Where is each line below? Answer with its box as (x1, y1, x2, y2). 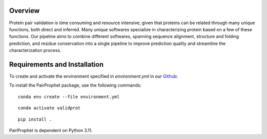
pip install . (18, 116, 52, 122)
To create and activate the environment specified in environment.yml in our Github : (9, 73, 178, 79)
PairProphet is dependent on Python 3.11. (9, 127, 93, 133)
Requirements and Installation (9, 60, 104, 69)
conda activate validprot (18, 105, 81, 111)
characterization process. (9, 47, 61, 53)
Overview (9, 6, 40, 15)
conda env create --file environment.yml (18, 94, 120, 99)
